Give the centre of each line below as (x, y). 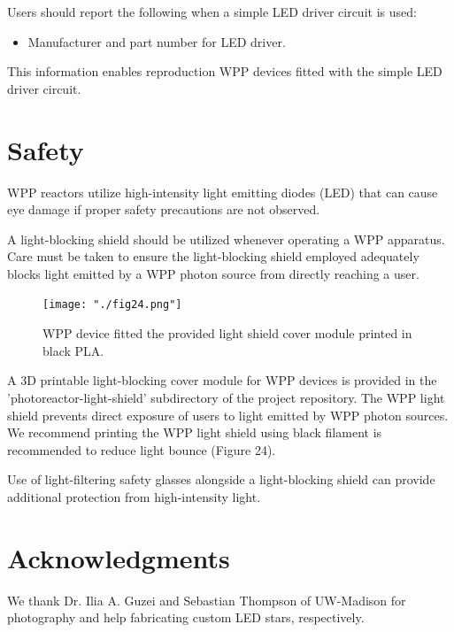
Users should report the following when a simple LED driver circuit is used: (212, 12)
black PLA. (73, 350)
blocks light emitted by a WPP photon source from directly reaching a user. (213, 273)
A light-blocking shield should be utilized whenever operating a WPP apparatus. (226, 239)
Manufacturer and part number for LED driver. (157, 41)
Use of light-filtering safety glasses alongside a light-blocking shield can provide (221, 479)
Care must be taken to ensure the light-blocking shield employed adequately (213, 256)
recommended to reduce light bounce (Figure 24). (142, 449)
